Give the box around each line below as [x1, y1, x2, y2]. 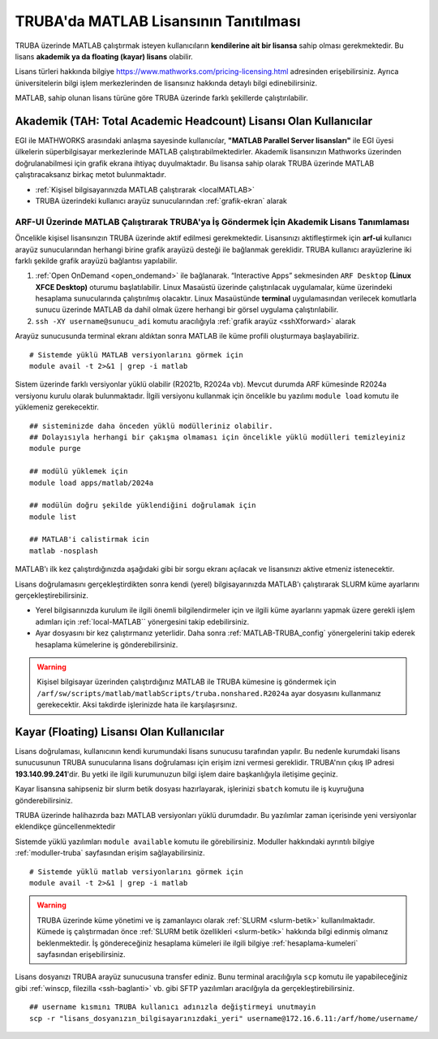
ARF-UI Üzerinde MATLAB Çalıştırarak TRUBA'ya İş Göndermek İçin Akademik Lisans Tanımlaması [15, 216, 410, 227]
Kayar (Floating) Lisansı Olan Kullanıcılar [15, 725, 225, 738]
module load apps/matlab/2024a [29, 478, 154, 487]
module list [29, 512, 77, 522]
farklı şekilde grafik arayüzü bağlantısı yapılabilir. [15, 256, 178, 266]
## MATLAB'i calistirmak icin [29, 535, 150, 544]
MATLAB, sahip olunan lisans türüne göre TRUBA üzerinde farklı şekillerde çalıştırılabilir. [15, 93, 308, 103]
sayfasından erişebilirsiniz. [36, 949, 126, 959]
